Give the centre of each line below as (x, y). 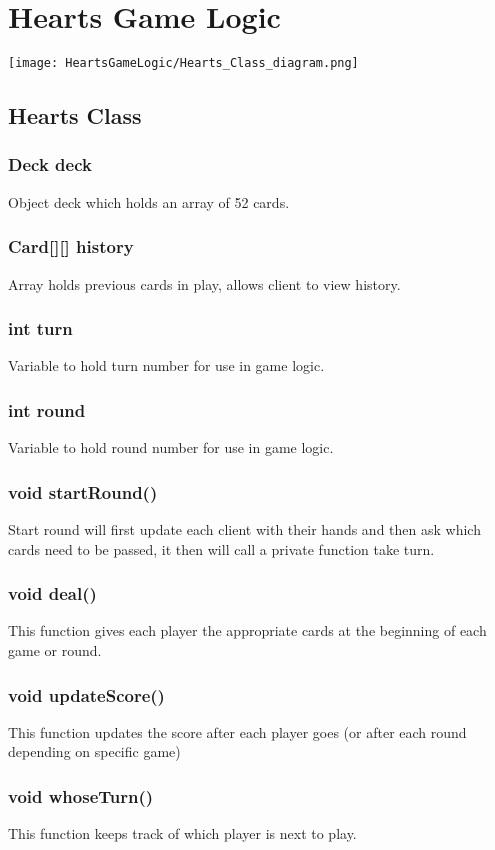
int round (47, 409)
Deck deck (50, 164)
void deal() (52, 593)
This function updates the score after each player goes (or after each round (237, 731)
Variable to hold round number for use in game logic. (171, 447)
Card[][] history (71, 246)
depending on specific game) (94, 751)
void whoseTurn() (81, 795)
